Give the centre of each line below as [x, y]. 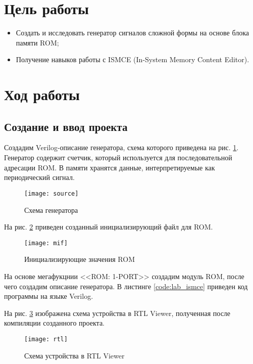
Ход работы [42, 94]
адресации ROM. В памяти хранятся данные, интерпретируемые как [110, 167]
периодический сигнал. [39, 177]
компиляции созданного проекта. [54, 323]
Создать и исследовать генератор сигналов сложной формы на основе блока [133, 33]
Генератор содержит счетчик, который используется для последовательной [118, 157]
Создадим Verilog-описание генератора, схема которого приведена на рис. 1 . [121, 147]
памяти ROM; [37, 42]
